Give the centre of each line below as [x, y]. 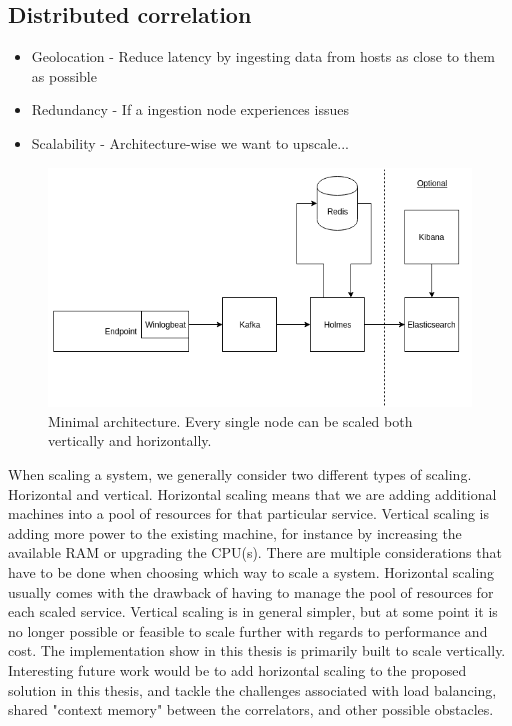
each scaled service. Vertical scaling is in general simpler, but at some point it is [253, 611]
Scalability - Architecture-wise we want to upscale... [190, 142]
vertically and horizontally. [130, 440]
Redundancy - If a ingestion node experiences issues [190, 109]
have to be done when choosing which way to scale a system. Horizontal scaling [251, 572]
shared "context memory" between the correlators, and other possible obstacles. [251, 709]
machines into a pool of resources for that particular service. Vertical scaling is [248, 513]
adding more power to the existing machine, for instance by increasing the [235, 532]
